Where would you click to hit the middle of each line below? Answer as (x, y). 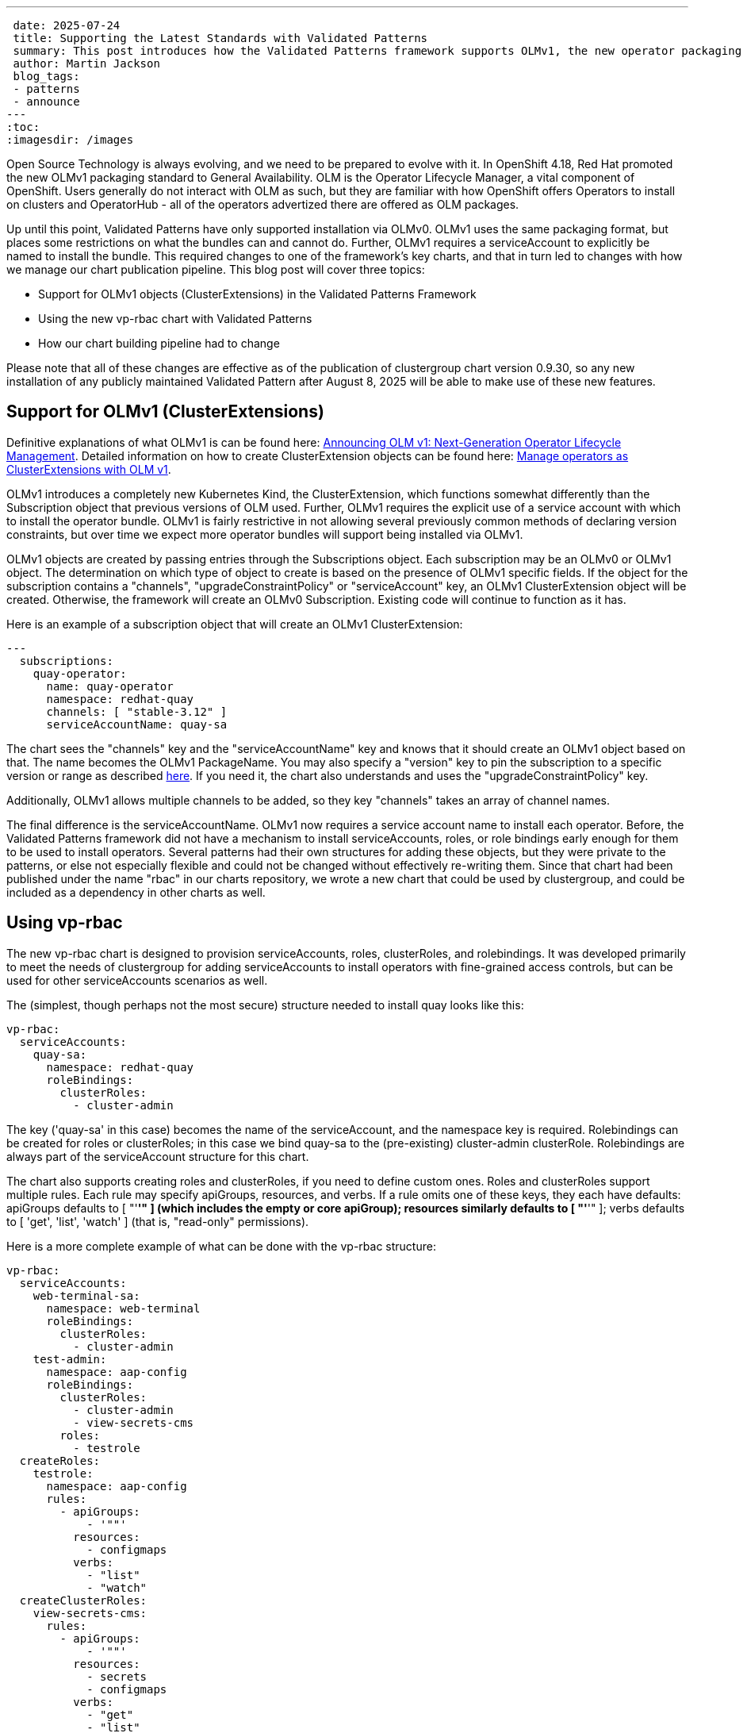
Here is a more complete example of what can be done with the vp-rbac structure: (221, 1246)
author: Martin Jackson (86, 63)
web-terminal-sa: (86, 1295)
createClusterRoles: (83, 1600)
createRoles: (60, 1460)
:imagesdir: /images (70, 140)
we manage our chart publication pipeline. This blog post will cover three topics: (216, 269)
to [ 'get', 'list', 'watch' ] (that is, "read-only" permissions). (158, 1221)
